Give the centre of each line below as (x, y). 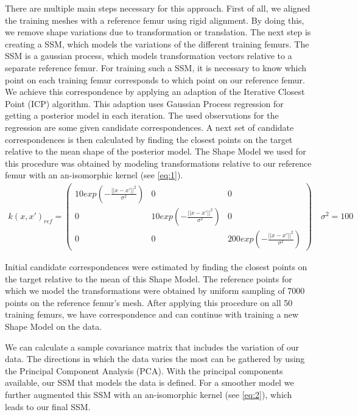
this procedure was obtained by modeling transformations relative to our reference (158, 163)
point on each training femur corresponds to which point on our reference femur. (155, 79)
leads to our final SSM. (48, 406)
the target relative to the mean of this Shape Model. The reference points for (149, 278)
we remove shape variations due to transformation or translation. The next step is (158, 32)
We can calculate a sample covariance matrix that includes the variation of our (152, 347)
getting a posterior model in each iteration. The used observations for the (142, 115)
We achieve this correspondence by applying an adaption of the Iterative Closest (155, 92)
